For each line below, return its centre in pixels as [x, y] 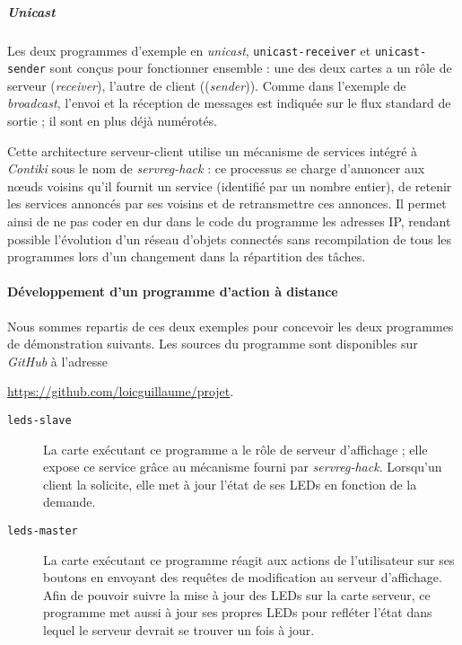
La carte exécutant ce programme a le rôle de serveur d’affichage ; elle [235, 449]
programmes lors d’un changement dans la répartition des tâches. [187, 256]
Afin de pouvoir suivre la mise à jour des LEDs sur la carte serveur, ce [237, 594]
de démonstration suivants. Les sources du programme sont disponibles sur [213, 344]
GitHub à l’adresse [57, 361]
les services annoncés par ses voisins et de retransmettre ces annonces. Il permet [227, 203]
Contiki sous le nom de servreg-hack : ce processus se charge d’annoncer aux [216, 168]
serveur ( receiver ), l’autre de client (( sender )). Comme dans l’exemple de [207, 85]
